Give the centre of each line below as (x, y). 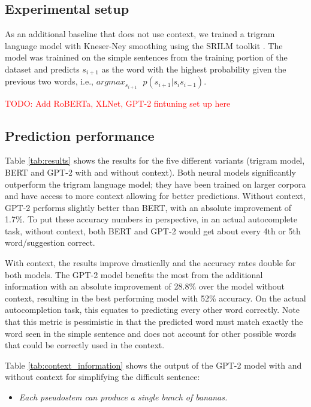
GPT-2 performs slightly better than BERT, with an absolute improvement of (148, 207)
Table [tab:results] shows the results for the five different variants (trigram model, (155, 160)
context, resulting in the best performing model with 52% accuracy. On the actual (155, 298)
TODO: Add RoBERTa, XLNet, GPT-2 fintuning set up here (118, 103)
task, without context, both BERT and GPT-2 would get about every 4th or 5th (153, 230)
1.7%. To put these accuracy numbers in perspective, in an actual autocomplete (151, 219)
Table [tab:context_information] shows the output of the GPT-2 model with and (153, 365)
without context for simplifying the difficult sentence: (102, 377)
